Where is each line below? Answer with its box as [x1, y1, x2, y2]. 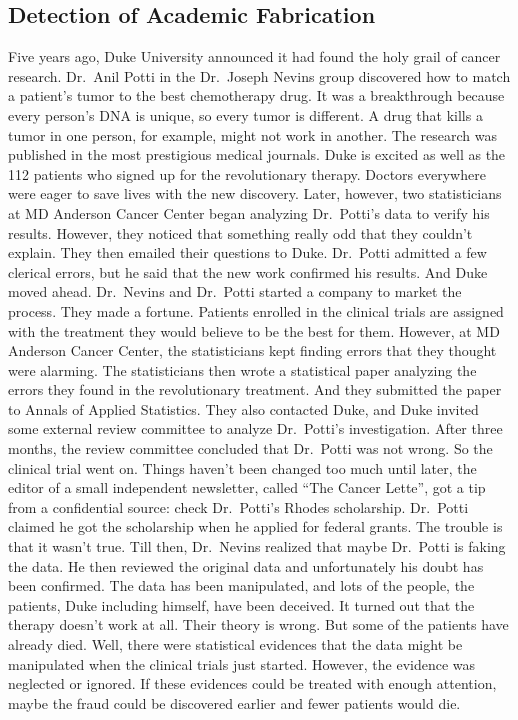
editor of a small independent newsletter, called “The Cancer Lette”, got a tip [8, 477, 486, 498]
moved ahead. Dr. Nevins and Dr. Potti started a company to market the [8, 281, 462, 302]
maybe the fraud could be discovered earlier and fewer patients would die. [8, 692, 461, 713]
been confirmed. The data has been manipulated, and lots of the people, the [8, 575, 475, 596]
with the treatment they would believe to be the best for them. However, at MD [8, 320, 500, 341]
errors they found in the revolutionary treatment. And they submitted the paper [8, 379, 502, 400]
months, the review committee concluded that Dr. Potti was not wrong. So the [8, 438, 493, 459]
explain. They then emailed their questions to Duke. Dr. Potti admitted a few [8, 242, 487, 263]
